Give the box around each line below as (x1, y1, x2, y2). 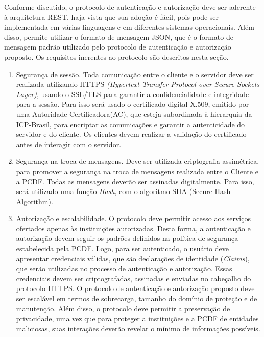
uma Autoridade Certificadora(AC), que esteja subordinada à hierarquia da (16, 108, 252, 119)
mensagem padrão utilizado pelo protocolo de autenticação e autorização (4, 41, 231, 52)
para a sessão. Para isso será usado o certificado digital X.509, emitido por (16, 99, 249, 109)
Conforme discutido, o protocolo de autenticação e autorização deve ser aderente (4, 2, 256, 12)
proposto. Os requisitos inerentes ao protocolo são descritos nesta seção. (4, 51, 229, 62)
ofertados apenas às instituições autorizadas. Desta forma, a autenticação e (16, 223, 251, 233)
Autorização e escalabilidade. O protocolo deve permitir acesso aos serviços (16, 213, 251, 224)
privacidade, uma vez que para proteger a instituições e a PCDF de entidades (16, 313, 259, 324)
